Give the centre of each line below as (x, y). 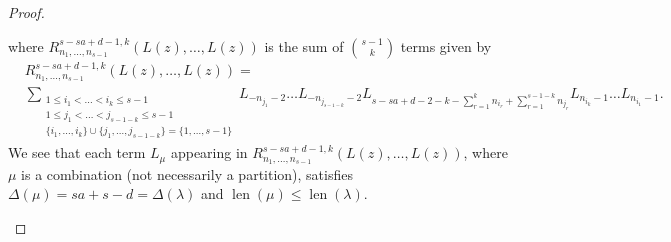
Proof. (26, 12)
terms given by (446, 45)
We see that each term (77, 152)
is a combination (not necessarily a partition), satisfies (187, 173)
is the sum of (304, 45)
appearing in (209, 152)
